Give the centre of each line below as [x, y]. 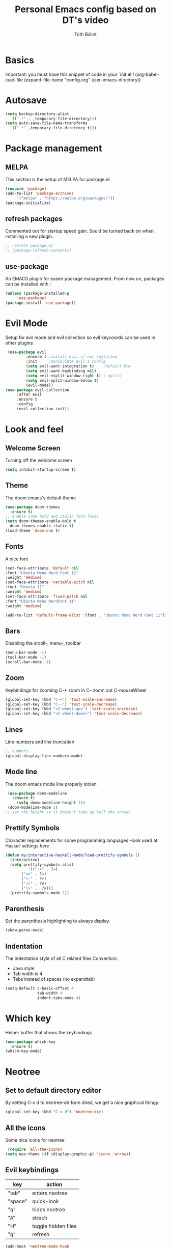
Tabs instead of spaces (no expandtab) [54, 979]
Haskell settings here [27, 845]
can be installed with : [28, 284]
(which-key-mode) [24, 1051]
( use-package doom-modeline [37, 793]
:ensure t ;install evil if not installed [71, 357]
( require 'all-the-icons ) [35, 1149]
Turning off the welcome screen [39, 460]
